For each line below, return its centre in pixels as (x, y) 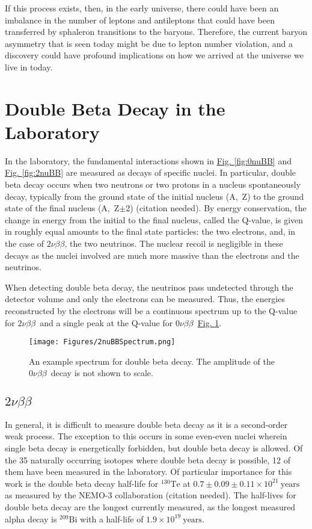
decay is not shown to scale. (102, 373)
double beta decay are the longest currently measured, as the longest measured (150, 507)
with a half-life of (112, 518)
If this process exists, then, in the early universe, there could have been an (142, 8)
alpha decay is (31, 518)
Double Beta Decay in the (115, 108)
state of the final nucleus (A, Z (62, 208)
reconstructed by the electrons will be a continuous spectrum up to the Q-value (151, 311)
